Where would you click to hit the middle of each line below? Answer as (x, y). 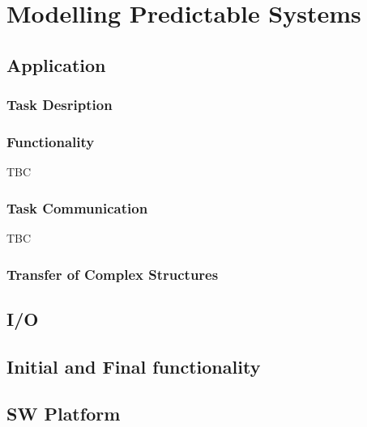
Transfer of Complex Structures (113, 274)
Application (56, 64)
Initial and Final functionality (134, 366)
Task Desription (60, 105)
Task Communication (77, 207)
